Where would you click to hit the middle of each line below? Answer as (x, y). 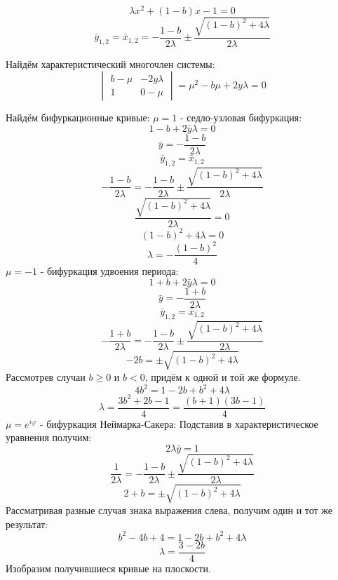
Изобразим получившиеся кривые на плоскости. (108, 568)
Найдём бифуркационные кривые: (78, 117)
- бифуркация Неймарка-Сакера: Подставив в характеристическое (179, 423)
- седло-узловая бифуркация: (241, 117)
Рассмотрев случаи (46, 376)
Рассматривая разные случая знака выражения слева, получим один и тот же (169, 510)
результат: (27, 524)
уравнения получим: (49, 437)
